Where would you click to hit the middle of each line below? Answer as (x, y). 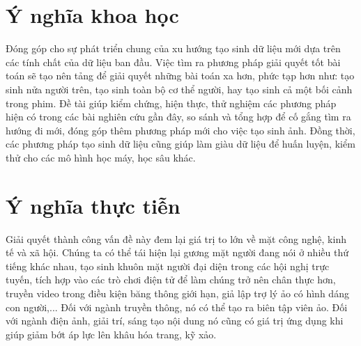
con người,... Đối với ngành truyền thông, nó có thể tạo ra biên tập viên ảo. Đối (177, 307)
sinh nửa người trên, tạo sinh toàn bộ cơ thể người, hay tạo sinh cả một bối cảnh (179, 89)
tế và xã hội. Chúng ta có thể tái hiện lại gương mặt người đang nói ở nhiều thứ (177, 252)
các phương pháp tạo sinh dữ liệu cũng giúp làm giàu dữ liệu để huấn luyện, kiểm (180, 144)
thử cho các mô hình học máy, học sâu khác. (101, 157)
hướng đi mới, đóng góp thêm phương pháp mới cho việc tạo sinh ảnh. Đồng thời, (180, 130)
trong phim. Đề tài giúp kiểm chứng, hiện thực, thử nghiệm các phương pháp (171, 103)
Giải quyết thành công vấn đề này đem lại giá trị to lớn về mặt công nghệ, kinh (176, 238)
